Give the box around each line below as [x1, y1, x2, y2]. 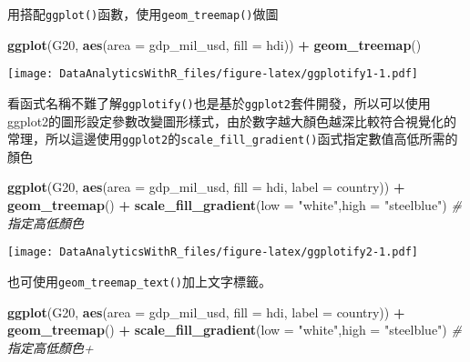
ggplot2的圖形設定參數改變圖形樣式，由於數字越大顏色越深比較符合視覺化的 [7, 111, 457, 130]
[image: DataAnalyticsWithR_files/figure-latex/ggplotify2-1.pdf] [7, 246, 419, 259]
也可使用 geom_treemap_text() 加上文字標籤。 [7, 271, 272, 290]
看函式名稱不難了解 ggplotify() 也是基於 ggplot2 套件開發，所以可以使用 [7, 93, 431, 112]
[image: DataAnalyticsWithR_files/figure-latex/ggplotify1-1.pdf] [7, 67, 419, 81]
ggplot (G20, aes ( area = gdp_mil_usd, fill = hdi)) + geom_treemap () [7, 35, 422, 54]
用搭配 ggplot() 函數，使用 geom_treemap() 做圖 [7, 5, 279, 23]
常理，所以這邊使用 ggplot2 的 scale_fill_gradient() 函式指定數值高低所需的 [7, 129, 458, 148]
